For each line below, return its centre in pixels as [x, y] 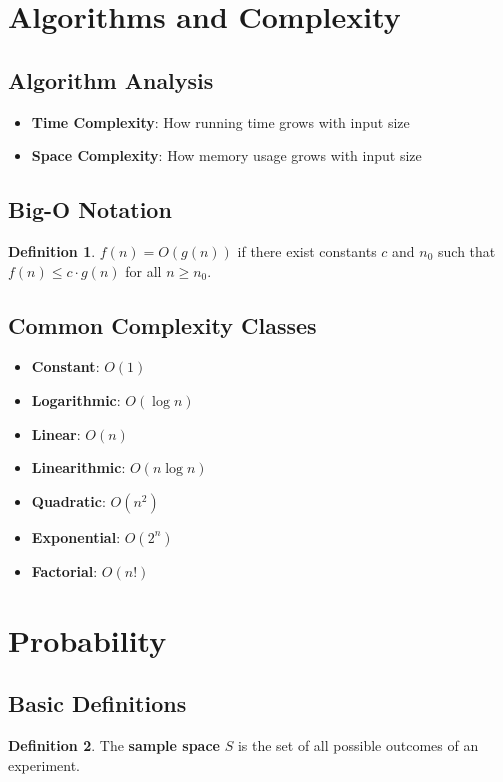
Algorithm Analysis [111, 79]
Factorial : [64, 570]
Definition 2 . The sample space [114, 744]
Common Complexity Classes [162, 324]
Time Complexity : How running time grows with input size [220, 121]
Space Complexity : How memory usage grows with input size [226, 155]
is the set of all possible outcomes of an [358, 744]
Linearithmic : [78, 467]
